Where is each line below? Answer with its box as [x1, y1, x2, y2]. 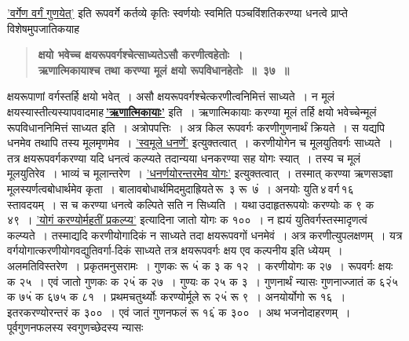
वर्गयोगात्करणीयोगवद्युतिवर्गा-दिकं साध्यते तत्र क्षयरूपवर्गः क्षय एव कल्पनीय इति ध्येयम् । [7, 242, 343, 258]
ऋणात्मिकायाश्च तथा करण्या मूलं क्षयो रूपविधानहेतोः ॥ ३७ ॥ [38, 61, 290, 78]
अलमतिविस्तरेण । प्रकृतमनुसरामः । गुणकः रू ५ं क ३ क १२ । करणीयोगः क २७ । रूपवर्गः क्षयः [7, 257, 393, 273]
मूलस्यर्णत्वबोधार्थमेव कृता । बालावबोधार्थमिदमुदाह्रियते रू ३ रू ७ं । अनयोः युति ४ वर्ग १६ [7, 180, 354, 196]
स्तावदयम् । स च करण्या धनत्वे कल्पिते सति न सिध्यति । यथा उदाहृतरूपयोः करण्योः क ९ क [7, 196, 374, 212]
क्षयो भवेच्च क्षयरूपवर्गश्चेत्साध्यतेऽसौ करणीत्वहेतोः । [38, 46, 243, 63]
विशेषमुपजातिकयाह [7, 20, 80, 36]
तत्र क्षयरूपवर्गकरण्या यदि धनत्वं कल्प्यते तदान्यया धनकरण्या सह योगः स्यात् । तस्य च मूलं [7, 149, 361, 166]
